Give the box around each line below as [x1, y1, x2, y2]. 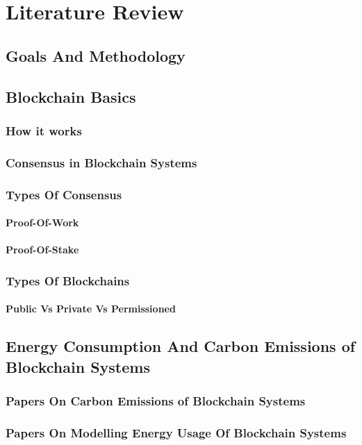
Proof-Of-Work [6, 215, 79, 230]
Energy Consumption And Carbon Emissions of [6, 335, 356, 357]
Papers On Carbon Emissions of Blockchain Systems [6, 392, 306, 409]
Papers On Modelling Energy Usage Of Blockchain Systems [6, 423, 347, 441]
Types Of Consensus [6, 185, 122, 203]
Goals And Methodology [6, 44, 186, 66]
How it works [6, 121, 82, 139]
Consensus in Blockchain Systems [6, 153, 197, 171]
